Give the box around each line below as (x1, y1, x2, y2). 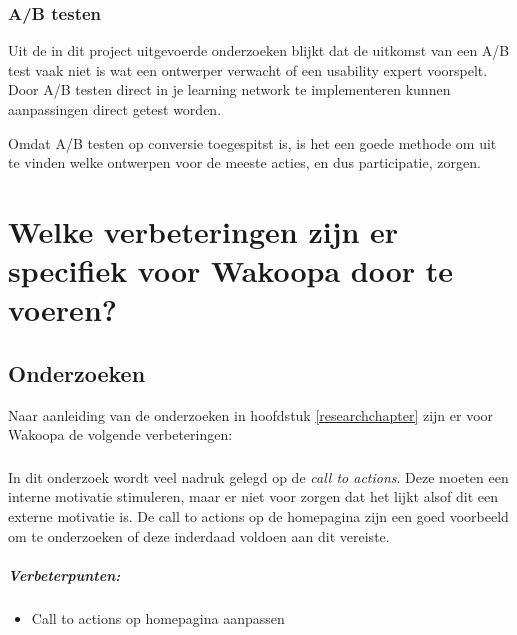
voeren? (8, 289, 117, 330)
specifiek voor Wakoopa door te (8, 250, 454, 291)
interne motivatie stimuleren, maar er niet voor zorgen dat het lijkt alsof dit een (8, 486, 498, 507)
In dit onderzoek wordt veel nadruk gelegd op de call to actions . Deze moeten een (8, 466, 509, 487)
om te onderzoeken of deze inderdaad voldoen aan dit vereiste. (8, 525, 390, 546)
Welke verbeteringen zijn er (8, 210, 399, 251)
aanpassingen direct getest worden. (8, 99, 222, 119)
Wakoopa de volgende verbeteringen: (8, 424, 233, 445)
